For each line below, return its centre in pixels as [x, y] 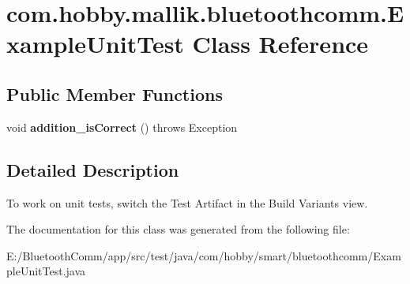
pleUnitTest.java [46, 271]
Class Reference [280, 44]
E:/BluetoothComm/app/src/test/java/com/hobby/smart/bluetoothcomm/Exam [204, 255]
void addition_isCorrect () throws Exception [122, 127]
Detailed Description [93, 169]
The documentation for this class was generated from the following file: [178, 229]
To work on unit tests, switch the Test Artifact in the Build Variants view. [187, 202]
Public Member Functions [115, 93]
